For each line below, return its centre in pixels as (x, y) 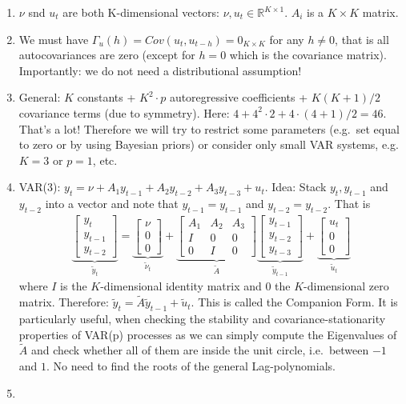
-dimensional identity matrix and (181, 286)
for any (287, 39)
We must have (54, 39)
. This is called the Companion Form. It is (294, 302)
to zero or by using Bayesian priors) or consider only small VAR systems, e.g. (209, 144)
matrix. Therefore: (64, 302)
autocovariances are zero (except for (107, 55)
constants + (107, 97)
